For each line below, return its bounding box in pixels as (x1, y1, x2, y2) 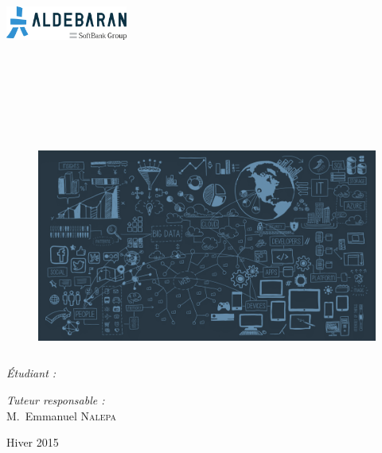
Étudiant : (6, 365, 57, 381)
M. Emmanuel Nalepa (6, 407, 117, 424)
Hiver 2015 (6, 434, 59, 451)
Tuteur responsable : (6, 392, 105, 408)
